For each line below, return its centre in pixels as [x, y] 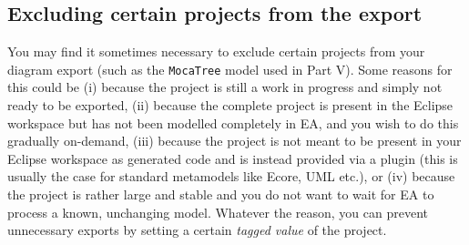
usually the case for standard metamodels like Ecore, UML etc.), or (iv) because [231, 176]
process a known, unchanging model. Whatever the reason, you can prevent [218, 212]
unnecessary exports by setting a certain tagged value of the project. [197, 230]
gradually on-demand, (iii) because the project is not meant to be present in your [234, 141]
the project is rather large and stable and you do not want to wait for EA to [221, 194]
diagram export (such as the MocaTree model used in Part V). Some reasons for [230, 69]
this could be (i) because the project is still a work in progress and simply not [225, 87]
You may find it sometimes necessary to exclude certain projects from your [216, 51]
